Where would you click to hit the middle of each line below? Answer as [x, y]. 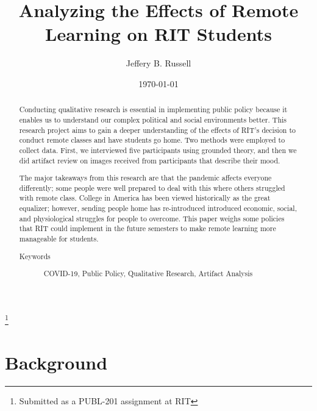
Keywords [35, 256]
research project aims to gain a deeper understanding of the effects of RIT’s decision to [157, 130]
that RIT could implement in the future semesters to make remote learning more [148, 228]
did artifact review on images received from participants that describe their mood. [150, 160]
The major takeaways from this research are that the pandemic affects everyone [145, 178]
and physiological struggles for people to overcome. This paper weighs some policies [152, 218]
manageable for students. [59, 239]
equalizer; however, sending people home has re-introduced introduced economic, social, [158, 208]
